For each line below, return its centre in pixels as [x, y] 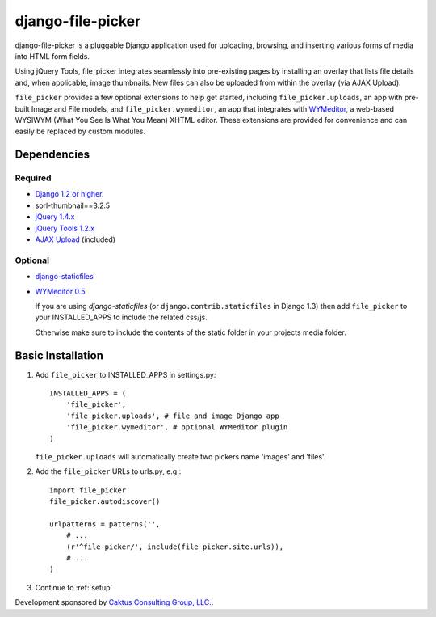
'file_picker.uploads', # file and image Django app [173, 416]
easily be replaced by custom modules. [80, 131]
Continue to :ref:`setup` [74, 587]
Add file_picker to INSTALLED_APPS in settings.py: [126, 374]
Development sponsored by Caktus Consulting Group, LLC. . [114, 602]
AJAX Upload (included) [75, 239]
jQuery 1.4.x [55, 217]
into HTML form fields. [52, 56]
